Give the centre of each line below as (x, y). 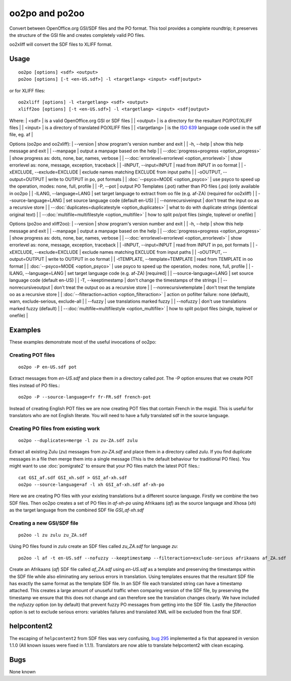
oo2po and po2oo (47, 13)
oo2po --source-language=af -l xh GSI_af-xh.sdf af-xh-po (91, 485)
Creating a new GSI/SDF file (44, 523)
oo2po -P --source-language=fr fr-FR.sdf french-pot (85, 397)
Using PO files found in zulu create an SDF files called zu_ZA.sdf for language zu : (94, 546)
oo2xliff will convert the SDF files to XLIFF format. (61, 44)
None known (23, 671)
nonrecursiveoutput (30, 287)
